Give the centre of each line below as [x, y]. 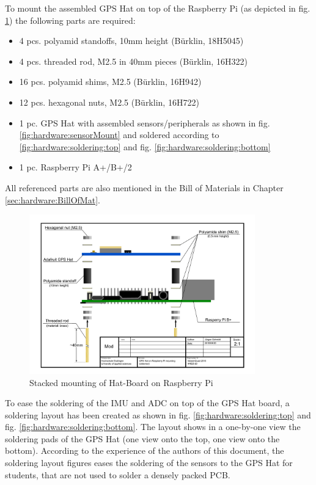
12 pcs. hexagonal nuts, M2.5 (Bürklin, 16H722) [109, 102]
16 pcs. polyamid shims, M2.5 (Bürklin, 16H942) [110, 82]
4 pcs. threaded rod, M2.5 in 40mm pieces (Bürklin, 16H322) [133, 61]
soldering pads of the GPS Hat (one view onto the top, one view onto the [142, 438]
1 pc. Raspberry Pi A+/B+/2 [75, 167]
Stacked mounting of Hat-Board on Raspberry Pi [121, 382]
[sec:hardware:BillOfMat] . [53, 199]
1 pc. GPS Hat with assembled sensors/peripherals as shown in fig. [145, 122]
